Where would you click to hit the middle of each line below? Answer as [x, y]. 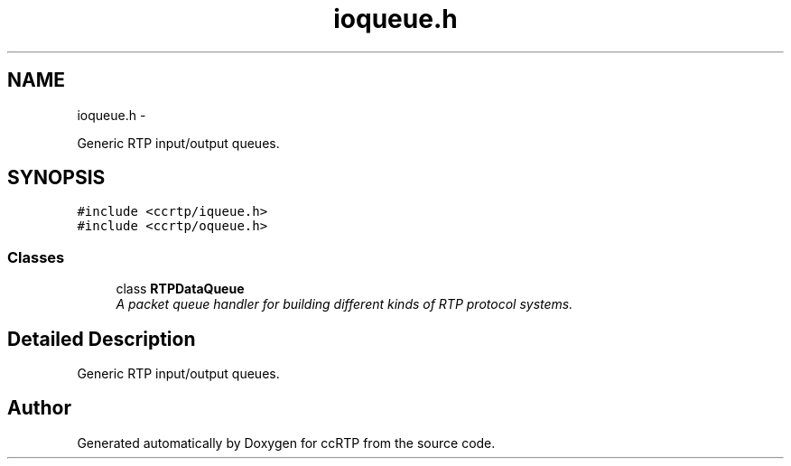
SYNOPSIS [56, 178]
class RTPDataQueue [180, 289]
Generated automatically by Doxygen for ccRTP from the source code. [286, 443]
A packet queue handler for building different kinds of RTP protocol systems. [344, 304]
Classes [36, 257]
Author [39, 408]
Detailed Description [102, 339]
